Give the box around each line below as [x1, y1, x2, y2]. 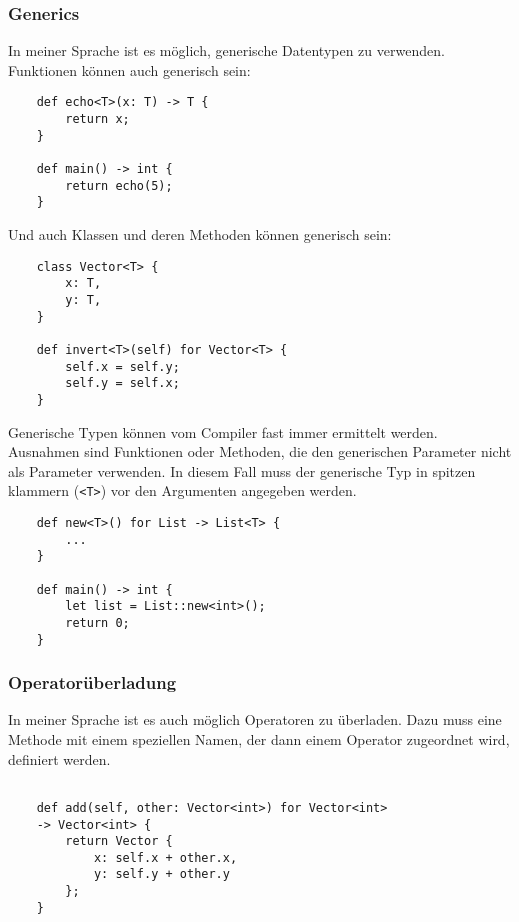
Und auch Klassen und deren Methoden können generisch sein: [8, 224, 392, 244]
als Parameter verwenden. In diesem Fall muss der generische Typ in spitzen [8, 460, 476, 481]
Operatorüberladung [8, 670, 177, 695]
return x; [65, 112, 130, 127]
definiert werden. [8, 748, 111, 769]
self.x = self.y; [65, 359, 180, 374]
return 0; [65, 615, 130, 630]
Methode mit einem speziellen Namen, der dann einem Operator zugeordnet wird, [8, 729, 510, 749]
